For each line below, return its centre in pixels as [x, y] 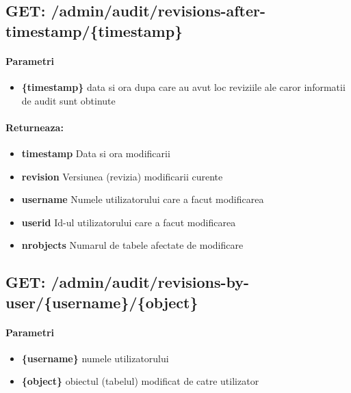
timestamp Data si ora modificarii [96, 153]
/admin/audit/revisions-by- [150, 282]
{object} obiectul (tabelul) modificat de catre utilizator [140, 381]
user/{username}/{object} [102, 302]
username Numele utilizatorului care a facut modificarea [143, 199]
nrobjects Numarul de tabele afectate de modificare [132, 245]
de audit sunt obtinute [68, 100]
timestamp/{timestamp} [94, 30]
